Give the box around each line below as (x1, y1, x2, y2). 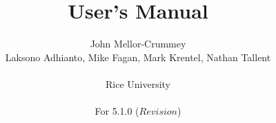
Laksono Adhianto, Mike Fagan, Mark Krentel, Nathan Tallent (5, 49, 271, 64)
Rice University (105, 76, 171, 91)
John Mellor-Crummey (90, 36, 186, 51)
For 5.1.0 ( (95, 104, 139, 118)
